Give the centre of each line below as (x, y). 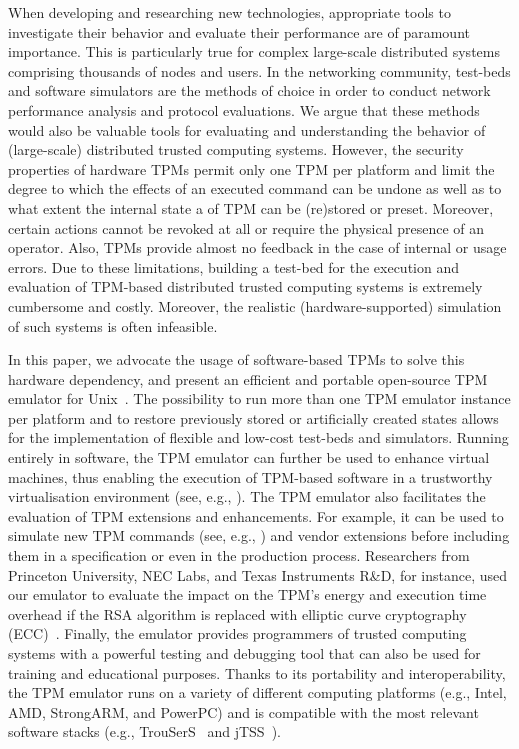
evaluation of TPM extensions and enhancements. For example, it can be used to (256, 515)
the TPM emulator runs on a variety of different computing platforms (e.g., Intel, (257, 692)
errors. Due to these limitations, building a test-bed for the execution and (234, 266)
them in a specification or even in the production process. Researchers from (239, 555)
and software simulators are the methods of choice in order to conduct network (249, 90)
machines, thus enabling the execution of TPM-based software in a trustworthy (250, 476)
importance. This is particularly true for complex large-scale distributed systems (254, 51)
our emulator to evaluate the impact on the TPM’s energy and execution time (247, 594)
